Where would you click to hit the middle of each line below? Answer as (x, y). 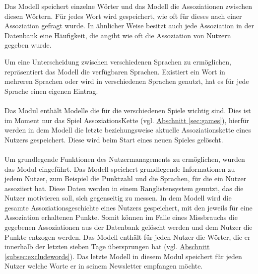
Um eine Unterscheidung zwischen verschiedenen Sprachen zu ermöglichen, (118, 61)
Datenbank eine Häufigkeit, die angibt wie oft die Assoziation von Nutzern (118, 35)
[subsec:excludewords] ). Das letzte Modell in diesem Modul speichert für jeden (123, 256)
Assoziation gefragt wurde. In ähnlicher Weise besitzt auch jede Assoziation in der (129, 26)
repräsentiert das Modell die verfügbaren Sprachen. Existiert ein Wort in (115, 71)
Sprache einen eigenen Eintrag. (51, 91)
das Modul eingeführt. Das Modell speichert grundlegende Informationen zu (120, 169)
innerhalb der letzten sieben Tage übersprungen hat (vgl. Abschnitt (107, 246)
